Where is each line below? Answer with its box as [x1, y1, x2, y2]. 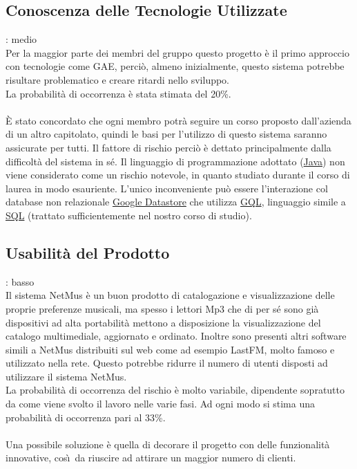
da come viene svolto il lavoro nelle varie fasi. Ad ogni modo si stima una [6, 396, 315, 411]
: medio [6, 32, 37, 46]
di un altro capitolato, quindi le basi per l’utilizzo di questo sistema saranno [6, 127, 327, 141]
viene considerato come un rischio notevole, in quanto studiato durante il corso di [6, 167, 350, 182]
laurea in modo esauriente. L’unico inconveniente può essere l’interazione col [6, 181, 328, 195]
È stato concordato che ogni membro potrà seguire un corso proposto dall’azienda [6, 113, 351, 127]
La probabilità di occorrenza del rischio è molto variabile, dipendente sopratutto [6, 383, 345, 397]
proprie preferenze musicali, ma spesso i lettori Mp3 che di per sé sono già [6, 301, 319, 315]
